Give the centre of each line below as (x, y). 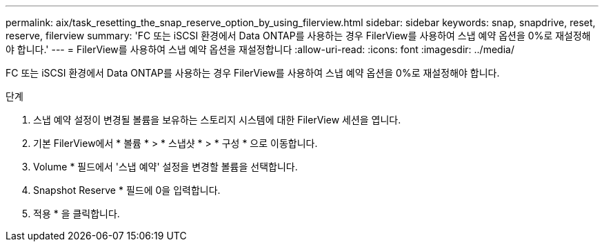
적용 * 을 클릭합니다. (77, 214)
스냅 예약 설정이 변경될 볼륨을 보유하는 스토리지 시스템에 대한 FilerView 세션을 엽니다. (217, 120)
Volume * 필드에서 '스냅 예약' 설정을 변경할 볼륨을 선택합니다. (165, 167)
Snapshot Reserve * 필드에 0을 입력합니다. (127, 190)
